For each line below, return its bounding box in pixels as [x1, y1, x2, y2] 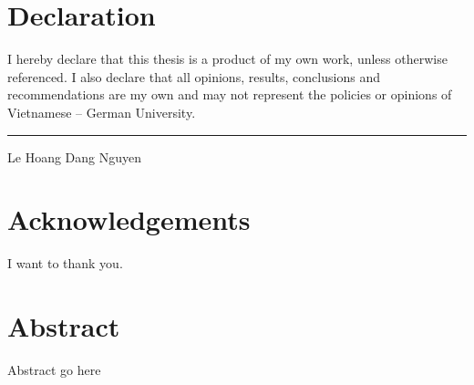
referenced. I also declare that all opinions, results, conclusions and [7, 67, 380, 86]
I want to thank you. [7, 254, 123, 273]
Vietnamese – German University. [7, 102, 196, 121]
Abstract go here [7, 359, 101, 379]
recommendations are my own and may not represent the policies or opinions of [7, 85, 452, 104]
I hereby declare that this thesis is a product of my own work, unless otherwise [7, 49, 448, 68]
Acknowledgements [7, 201, 251, 238]
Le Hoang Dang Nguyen [7, 147, 141, 166]
